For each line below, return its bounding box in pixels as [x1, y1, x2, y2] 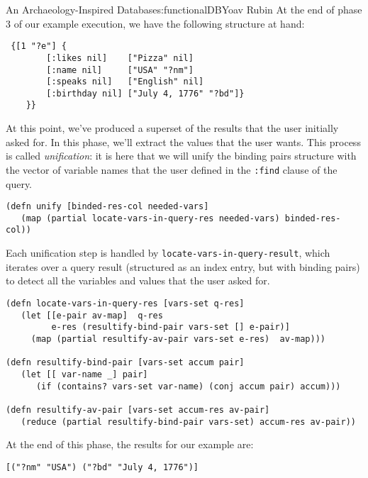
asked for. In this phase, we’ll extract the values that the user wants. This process [6, 134, 361, 149]
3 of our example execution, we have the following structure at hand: [6, 16, 305, 30]
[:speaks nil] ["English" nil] [46, 77, 204, 87]
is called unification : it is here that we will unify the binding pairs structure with [6, 148, 357, 163]
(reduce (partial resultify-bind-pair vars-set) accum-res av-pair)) [21, 416, 356, 427]
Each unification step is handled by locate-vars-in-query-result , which [6, 245, 330, 260]
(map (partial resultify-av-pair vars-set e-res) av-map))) [30, 333, 326, 344]
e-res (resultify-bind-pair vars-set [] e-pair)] [51, 322, 290, 333]
